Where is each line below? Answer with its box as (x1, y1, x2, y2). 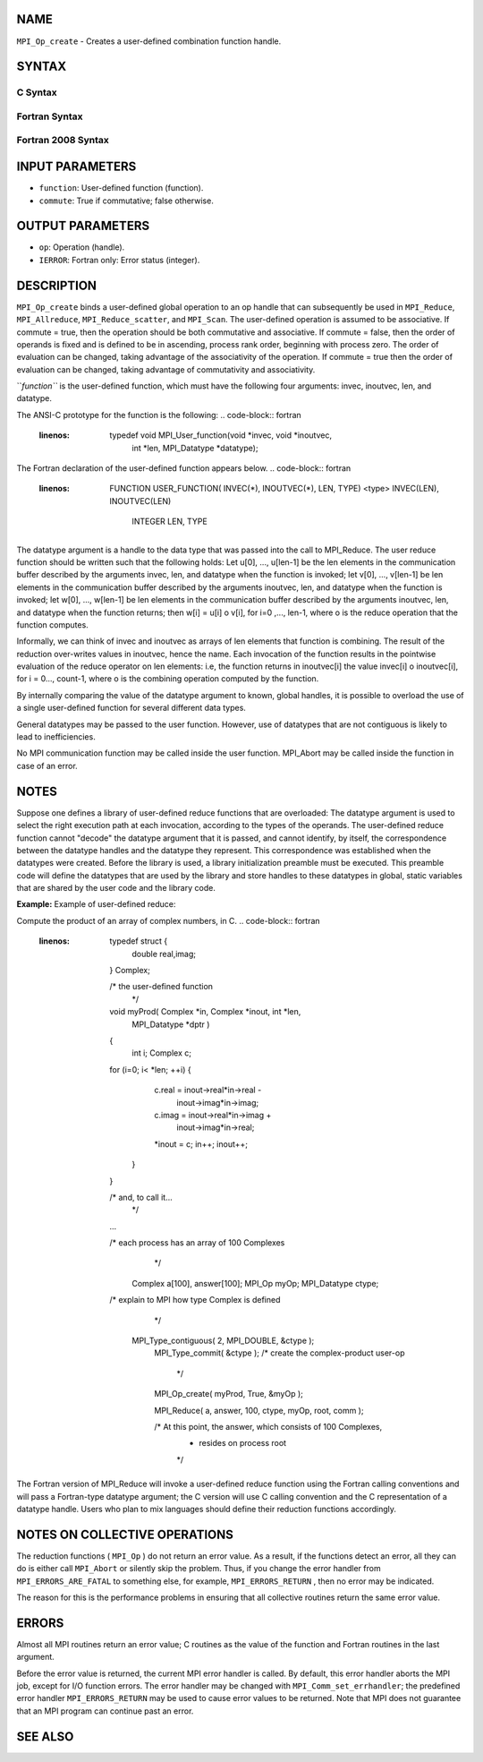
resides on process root (199, 1438, 286, 1449)
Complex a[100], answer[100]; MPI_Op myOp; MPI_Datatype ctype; (131, 1278, 379, 1288)
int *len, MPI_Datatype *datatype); (131, 442, 258, 453)
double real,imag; (131, 948, 197, 959)
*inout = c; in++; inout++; (154, 1138, 248, 1150)
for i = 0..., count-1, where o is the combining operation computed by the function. (16, 673, 319, 684)
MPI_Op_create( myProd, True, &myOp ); (154, 1389, 304, 1399)
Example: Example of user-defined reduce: (16, 899, 176, 910)
